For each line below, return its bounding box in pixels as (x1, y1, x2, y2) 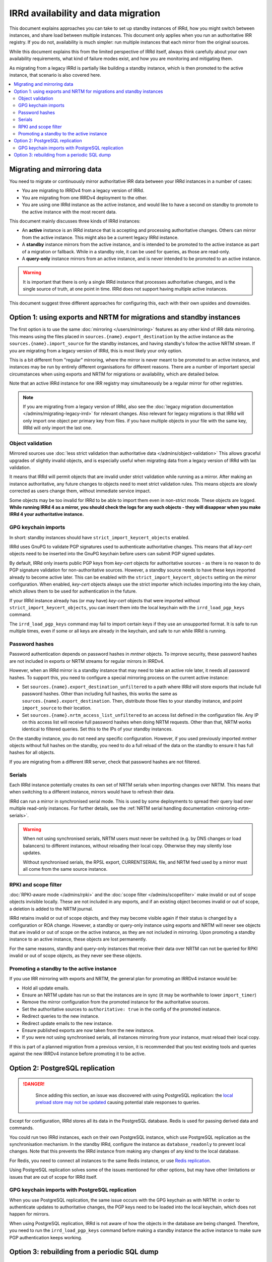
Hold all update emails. (22, 985, 70, 991)
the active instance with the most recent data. (22, 208, 117, 215)
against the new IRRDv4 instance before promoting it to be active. (9, 1050, 146, 1057)
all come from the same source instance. (23, 866, 108, 872)
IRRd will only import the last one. (23, 425, 93, 431)
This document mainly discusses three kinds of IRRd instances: (9, 218, 141, 224)
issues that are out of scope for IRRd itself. (9, 1174, 98, 1180)
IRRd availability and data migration (9, 8, 161, 19)
